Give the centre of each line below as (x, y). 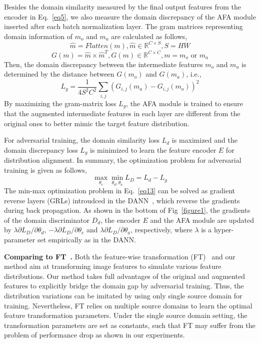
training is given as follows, (45, 169)
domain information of (38, 36)
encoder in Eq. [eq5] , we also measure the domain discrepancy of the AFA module (130, 16)
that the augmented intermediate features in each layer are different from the (122, 113)
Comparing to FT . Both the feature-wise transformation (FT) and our (120, 256)
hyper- (224, 230)
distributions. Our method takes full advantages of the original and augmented (124, 276)
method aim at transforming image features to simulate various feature (113, 266)
